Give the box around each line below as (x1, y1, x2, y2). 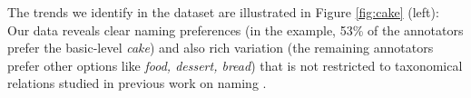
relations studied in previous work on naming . (7, 73, 267, 93)
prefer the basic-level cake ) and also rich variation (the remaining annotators (7, 38, 434, 57)
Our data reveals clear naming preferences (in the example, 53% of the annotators (7, 20, 464, 39)
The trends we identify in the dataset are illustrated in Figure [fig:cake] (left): (7, 3, 439, 21)
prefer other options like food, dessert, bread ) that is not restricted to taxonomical (7, 55, 463, 74)
